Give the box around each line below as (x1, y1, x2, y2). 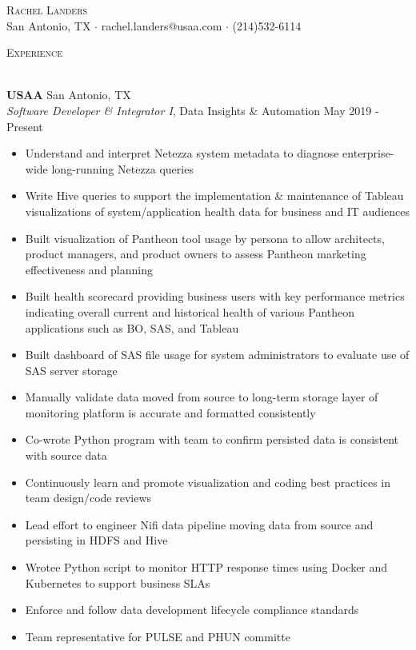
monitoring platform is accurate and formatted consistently (25, 404, 316, 421)
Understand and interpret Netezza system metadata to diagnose (25, 145, 339, 162)
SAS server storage (25, 361, 118, 378)
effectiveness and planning (25, 261, 154, 277)
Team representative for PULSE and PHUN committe (25, 628, 290, 644)
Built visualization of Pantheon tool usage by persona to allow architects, (25, 229, 385, 246)
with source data (25, 447, 107, 464)
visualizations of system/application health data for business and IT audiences (25, 202, 410, 219)
